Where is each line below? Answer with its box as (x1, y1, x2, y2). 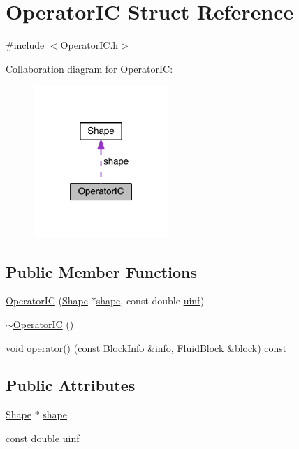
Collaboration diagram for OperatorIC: (6, 61, 173, 75)
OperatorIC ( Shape (6, 293, 88, 308)
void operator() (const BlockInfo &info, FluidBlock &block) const (6, 340, 287, 355)
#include (6, 38, 45, 52)
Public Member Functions (6, 260, 197, 282)
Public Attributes (6, 374, 136, 396)
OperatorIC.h (60, 38, 119, 52)
